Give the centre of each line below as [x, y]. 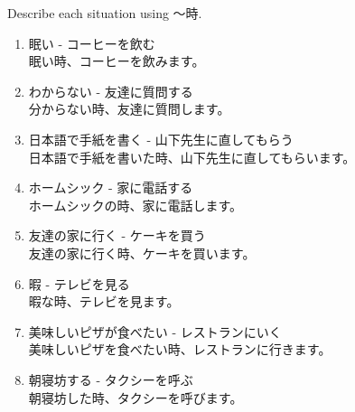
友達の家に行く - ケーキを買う [117, 235]
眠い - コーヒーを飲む [92, 43]
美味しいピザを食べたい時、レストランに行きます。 [180, 349]
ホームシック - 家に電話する [111, 187]
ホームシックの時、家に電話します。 [135, 205]
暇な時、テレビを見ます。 [104, 301]
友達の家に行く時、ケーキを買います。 [142, 253]
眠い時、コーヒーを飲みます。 [117, 61]
